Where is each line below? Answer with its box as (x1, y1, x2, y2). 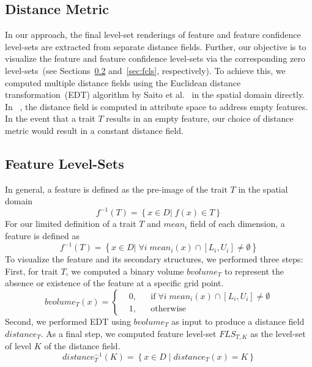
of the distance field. (44, 339, 121, 352)
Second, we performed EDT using (5, 314, 131, 327)
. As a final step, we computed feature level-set (40, 327, 217, 339)
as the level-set (250, 327, 306, 339)
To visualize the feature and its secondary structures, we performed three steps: (5, 253, 303, 265)
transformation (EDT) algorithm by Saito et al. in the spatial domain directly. (5, 88, 305, 101)
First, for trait (5, 264, 58, 277)
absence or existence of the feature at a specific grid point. (5, 276, 224, 289)
